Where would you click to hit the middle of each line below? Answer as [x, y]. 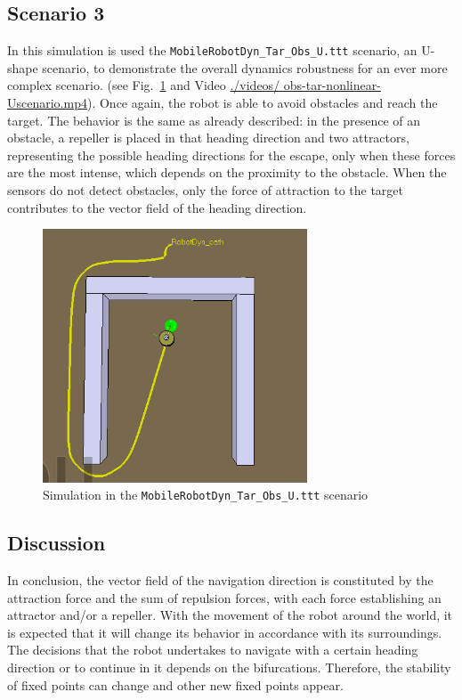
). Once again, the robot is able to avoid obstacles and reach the [262, 103]
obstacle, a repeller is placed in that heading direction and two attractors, [208, 138]
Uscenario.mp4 [47, 103]
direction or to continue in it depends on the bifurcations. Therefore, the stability [229, 667]
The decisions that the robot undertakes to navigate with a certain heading [213, 650]
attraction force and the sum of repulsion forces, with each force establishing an [224, 597]
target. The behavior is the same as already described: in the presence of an [214, 120]
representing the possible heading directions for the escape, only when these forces [231, 155]
